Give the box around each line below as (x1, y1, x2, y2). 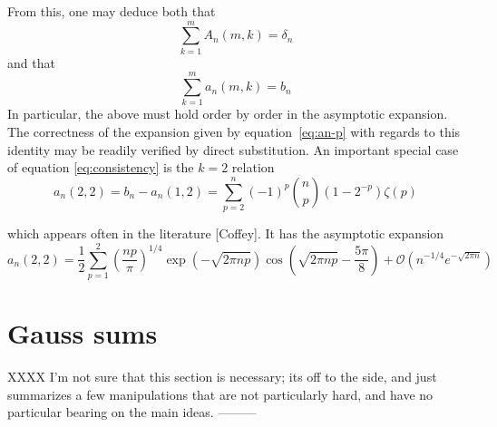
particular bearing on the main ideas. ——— (7, 403, 257, 422)
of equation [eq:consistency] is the (7, 158, 194, 177)
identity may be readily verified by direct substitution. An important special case (7, 140, 459, 159)
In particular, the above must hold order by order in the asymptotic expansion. (7, 104, 448, 123)
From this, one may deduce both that (7, 2, 216, 20)
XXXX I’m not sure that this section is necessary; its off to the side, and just (7, 366, 437, 385)
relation (231, 158, 275, 177)
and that (7, 53, 55, 72)
